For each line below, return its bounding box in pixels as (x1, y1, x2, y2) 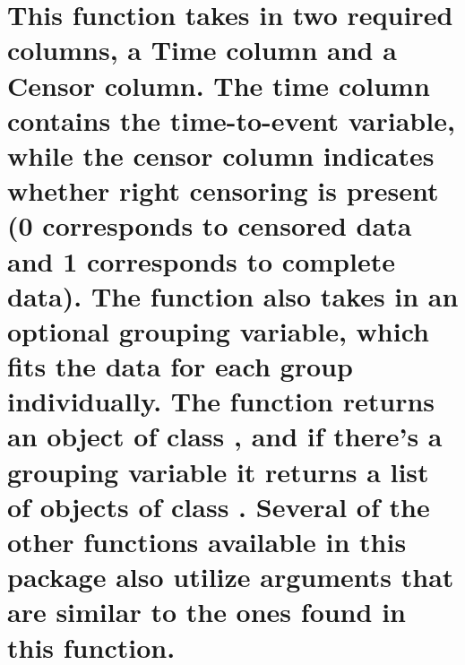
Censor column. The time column (7, 66, 430, 103)
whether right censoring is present (7, 172, 439, 209)
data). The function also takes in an (7, 277, 459, 314)
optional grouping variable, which (7, 312, 429, 349)
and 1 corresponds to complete (7, 242, 395, 279)
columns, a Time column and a (7, 31, 397, 68)
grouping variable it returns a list (7, 453, 429, 489)
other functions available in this (7, 523, 407, 559)
